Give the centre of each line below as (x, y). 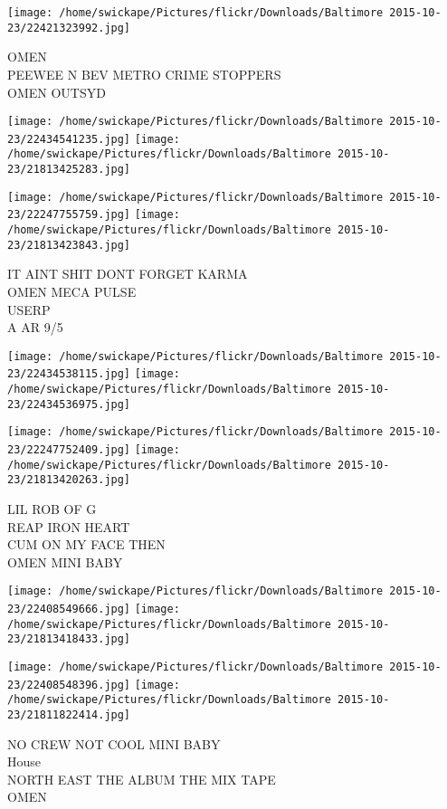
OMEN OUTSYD (57, 92)
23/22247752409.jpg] (69, 450)
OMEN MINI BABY (65, 562)
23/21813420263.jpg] (69, 480)
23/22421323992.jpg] (69, 28)
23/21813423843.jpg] (69, 245)
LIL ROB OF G (52, 508)
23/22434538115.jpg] (69, 374)
